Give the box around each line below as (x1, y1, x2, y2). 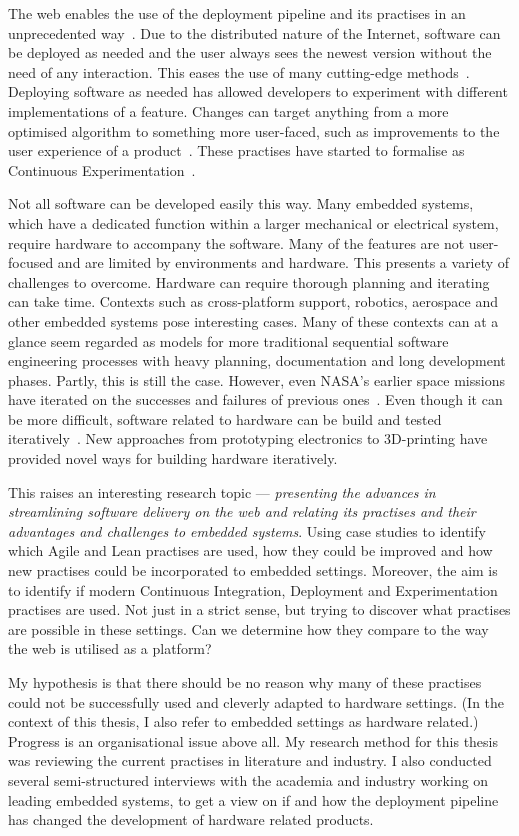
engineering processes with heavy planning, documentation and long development (8, 350, 506, 371)
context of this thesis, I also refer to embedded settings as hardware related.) (8, 711, 479, 732)
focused (8, 252, 54, 273)
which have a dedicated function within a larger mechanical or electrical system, (8, 212, 499, 233)
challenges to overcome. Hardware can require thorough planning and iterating (8, 271, 490, 292)
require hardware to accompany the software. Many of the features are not (8, 232, 465, 253)
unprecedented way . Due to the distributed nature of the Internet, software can (8, 22, 501, 43)
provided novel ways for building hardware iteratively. (8, 448, 338, 469)
